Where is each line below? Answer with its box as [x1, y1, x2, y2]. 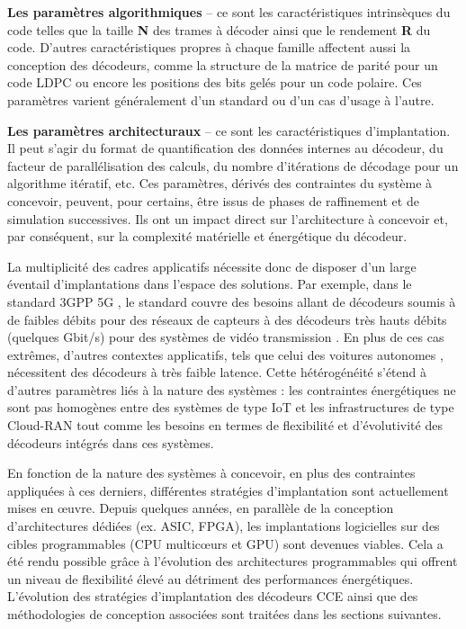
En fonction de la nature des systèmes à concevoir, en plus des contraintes [7, 463, 416, 482]
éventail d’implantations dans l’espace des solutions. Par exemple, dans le [7, 274, 412, 293]
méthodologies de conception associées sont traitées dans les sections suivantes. [7, 605, 442, 623]
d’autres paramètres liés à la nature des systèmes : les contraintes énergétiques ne [7, 380, 456, 399]
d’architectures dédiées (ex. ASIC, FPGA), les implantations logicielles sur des [7, 517, 440, 535]
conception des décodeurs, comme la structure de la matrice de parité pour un [7, 55, 438, 74]
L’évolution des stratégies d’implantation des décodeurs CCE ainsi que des [7, 587, 418, 606]
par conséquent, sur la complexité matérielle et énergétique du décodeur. [7, 227, 408, 246]
